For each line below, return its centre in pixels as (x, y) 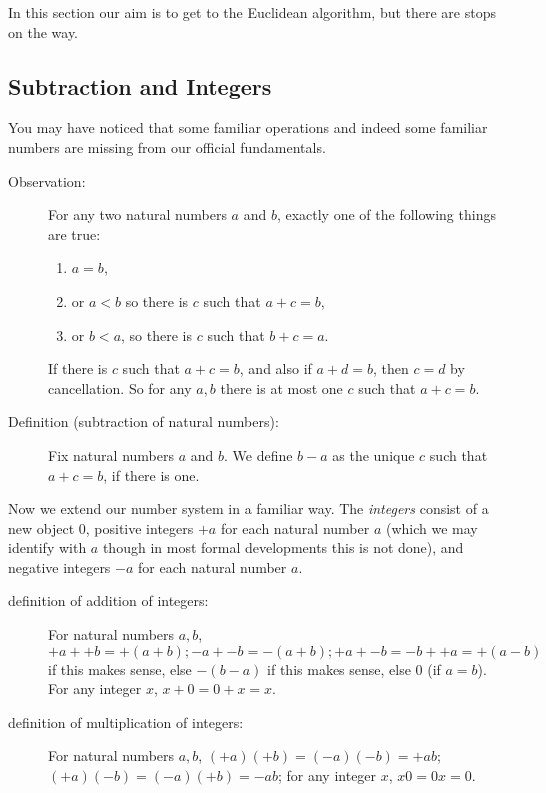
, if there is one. (151, 474)
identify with (47, 547)
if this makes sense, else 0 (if (354, 668)
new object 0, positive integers (101, 527)
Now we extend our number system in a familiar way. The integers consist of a (248, 508)
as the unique (373, 454)
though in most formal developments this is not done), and (283, 547)
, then (390, 368)
